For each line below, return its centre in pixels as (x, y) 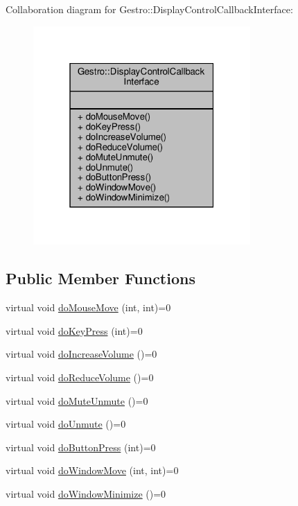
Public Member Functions (100, 278)
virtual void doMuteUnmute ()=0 (77, 400)
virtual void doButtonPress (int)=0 (81, 447)
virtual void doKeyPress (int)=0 (74, 330)
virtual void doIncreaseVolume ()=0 (81, 354)
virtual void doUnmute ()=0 (66, 424)
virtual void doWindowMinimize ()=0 (86, 494)
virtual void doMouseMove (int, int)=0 (88, 307)
